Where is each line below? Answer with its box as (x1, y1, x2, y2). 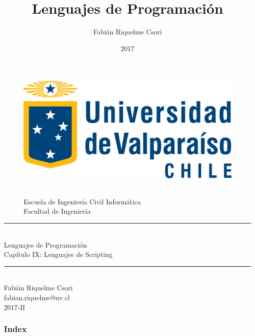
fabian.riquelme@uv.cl (4, 292, 70, 302)
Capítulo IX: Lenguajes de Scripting (4, 249, 113, 259)
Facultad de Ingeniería (24, 206, 91, 216)
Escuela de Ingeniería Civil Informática (24, 196, 141, 206)
